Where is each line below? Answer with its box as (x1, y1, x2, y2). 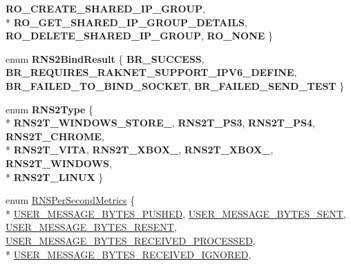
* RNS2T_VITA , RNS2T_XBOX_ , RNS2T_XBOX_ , (6, 142, 274, 157)
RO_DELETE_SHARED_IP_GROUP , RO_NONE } (6, 28, 274, 43)
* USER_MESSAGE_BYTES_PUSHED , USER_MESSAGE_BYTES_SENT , (6, 206, 346, 220)
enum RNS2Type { (6, 102, 94, 116)
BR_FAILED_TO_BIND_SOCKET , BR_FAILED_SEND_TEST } (6, 78, 345, 93)
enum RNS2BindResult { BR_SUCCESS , (6, 51, 205, 66)
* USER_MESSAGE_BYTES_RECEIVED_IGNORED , (6, 247, 252, 261)
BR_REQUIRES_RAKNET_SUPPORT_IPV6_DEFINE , (6, 65, 297, 79)
